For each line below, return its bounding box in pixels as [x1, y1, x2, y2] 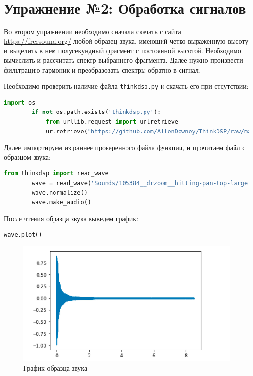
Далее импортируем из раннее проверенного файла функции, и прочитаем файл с [4, 142, 246, 152]
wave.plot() [4, 231, 42, 239]
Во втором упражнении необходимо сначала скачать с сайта [4, 26, 181, 37]
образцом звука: [4, 151, 51, 162]
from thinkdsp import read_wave [4, 170, 108, 177]
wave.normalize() [32, 189, 88, 196]
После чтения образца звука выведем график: [4, 213, 139, 223]
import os [4, 99, 36, 106]
